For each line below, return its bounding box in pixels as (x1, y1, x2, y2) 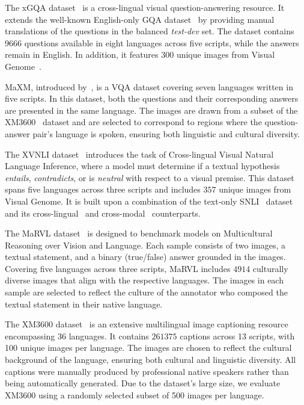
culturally (252, 262, 288, 274)
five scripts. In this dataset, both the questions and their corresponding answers (5, 92, 299, 105)
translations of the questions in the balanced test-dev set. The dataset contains (5, 25, 294, 37)
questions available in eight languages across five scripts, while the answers (24, 36, 299, 49)
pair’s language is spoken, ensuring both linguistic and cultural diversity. (32, 127, 300, 140)
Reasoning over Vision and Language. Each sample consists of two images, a (5, 238, 285, 251)
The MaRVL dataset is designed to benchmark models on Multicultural (5, 227, 273, 240)
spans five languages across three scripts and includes (5, 183, 201, 196)
